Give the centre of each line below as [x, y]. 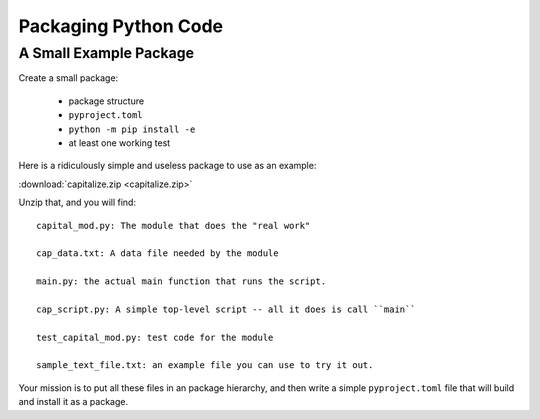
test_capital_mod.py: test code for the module [155, 337]
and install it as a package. [73, 402]
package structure [106, 101]
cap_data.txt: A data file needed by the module [157, 253]
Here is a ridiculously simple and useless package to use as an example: [167, 166]
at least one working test [119, 142]
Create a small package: [68, 78]
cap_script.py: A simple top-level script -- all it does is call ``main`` [226, 309]
